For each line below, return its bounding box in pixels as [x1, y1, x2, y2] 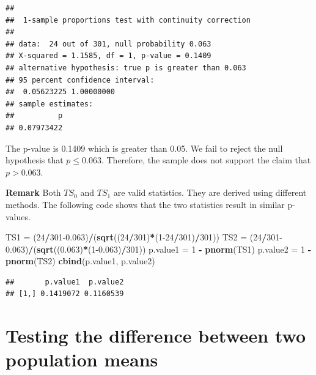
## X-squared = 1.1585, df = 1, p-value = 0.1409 [6, 51, 211, 61]
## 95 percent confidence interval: [6, 75, 155, 84]
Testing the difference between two [6, 323, 306, 348]
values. [6, 210, 31, 223]
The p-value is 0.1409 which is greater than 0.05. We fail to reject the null [6, 141, 283, 154]
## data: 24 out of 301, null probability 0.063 [6, 39, 211, 48]
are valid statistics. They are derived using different [113, 186, 307, 199]
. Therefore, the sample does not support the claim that [101, 154, 311, 166]
